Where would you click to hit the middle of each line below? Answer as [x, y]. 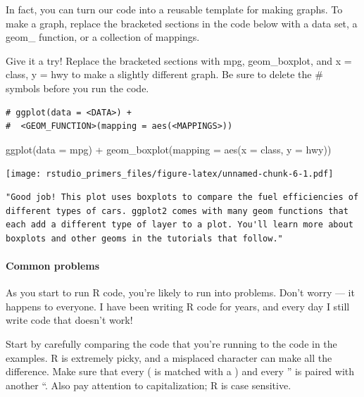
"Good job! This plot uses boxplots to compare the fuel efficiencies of [182, 197]
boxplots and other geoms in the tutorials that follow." [144, 238]
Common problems [53, 265]
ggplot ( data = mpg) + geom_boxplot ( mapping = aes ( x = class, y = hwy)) [169, 149]
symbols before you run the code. [77, 88]
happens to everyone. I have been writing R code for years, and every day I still [178, 306]
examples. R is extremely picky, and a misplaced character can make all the [169, 357]
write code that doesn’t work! [69, 320]
